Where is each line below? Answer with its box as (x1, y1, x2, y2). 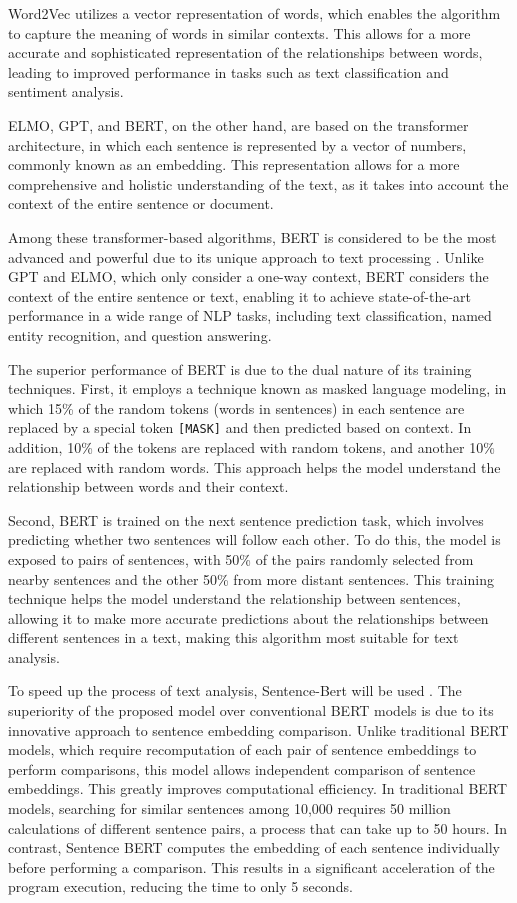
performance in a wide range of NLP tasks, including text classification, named (8, 305, 492, 326)
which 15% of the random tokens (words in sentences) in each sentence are (8, 397, 465, 418)
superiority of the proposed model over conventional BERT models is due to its (8, 700, 494, 721)
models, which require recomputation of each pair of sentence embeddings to (8, 739, 477, 760)
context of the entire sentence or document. (8, 193, 274, 214)
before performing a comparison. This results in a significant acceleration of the (8, 856, 495, 877)
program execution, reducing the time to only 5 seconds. (8, 876, 353, 897)
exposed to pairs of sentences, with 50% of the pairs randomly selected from (8, 548, 474, 569)
